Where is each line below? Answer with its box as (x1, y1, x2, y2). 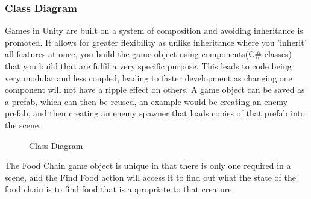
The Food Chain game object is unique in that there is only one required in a (5, 159, 291, 172)
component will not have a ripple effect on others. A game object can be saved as (5, 83, 305, 96)
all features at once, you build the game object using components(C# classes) (5, 48, 292, 60)
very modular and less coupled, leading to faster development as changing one (5, 71, 292, 84)
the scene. (5, 118, 41, 131)
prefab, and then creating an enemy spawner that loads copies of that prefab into (5, 107, 305, 119)
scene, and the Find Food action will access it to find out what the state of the (5, 171, 296, 183)
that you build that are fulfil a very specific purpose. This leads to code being (5, 60, 292, 72)
